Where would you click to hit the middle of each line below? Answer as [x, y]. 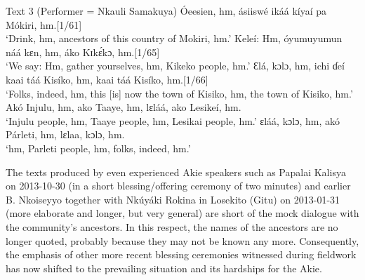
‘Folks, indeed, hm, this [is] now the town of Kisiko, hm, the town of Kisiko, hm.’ [179, 93]
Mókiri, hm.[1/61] [44, 24]
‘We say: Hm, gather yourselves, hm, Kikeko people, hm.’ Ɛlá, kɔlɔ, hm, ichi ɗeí [175, 66]
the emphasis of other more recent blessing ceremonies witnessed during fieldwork [181, 254]
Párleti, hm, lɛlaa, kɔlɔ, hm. [65, 134]
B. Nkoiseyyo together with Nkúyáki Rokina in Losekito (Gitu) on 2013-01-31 [173, 199]
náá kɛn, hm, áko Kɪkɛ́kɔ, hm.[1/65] [83, 52]
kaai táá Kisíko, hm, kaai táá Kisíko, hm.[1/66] [107, 79]
